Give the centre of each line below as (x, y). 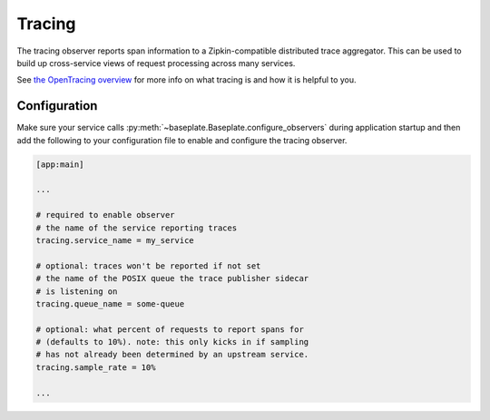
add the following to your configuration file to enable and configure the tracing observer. (182, 140)
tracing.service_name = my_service (115, 240)
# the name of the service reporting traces (137, 228)
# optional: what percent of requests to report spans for (170, 329)
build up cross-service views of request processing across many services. (156, 63)
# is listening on (77, 291)
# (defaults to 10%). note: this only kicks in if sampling (172, 342)
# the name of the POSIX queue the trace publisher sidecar (172, 278)
